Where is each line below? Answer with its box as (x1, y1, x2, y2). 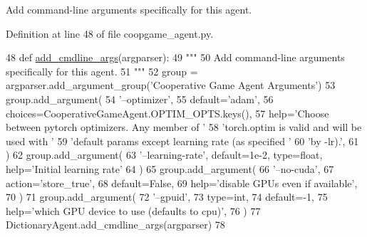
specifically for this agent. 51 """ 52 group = (6, 63, 198, 78)
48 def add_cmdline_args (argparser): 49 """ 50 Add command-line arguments (6, 50, 345, 65)
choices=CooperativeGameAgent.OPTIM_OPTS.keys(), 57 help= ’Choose (6, 105, 329, 120)
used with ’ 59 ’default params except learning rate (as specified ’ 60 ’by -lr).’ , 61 (6, 133, 359, 148)
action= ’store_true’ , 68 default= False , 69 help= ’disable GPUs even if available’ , (6, 175, 358, 190)
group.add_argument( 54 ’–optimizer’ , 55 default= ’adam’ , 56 (6, 91, 274, 106)
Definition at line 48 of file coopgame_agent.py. (6, 26, 214, 41)
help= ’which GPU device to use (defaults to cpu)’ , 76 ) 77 (6, 203, 261, 218)
